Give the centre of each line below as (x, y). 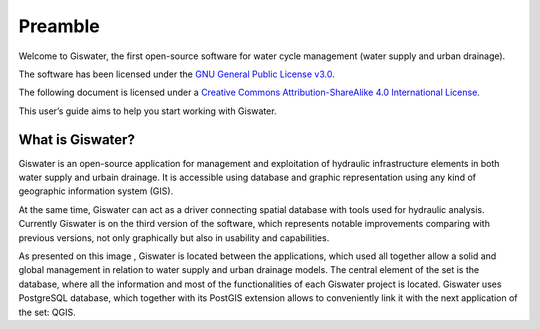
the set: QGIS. (47, 312)
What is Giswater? (76, 139)
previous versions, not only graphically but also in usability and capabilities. (174, 237)
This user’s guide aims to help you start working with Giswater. (147, 111)
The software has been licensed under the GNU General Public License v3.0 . (176, 74)
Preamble (59, 26)
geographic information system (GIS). (96, 191)
